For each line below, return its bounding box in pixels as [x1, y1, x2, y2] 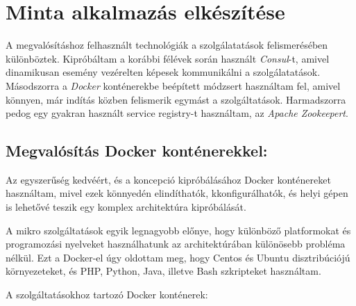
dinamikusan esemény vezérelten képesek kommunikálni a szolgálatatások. [6, 65, 321, 79]
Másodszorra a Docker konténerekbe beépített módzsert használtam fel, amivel [6, 78, 341, 92]
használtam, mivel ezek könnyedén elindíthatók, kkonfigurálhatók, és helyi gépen [6, 186, 348, 200]
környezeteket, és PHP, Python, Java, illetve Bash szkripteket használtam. [6, 264, 321, 278]
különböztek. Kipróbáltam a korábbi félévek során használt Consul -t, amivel [6, 51, 330, 65]
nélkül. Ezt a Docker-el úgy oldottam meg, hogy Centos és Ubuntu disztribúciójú [6, 250, 350, 264]
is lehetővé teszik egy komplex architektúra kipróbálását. [6, 200, 246, 214]
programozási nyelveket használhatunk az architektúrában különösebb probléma [6, 236, 346, 251]
